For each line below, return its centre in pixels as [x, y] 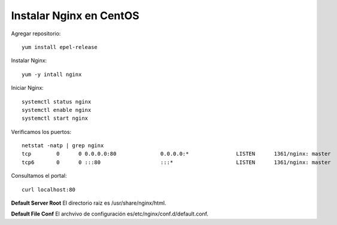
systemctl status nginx [57, 101]
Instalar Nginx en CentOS [75, 16]
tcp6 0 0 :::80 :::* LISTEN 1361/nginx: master [177, 162]
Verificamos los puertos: [41, 132]
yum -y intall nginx [52, 74]
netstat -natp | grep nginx [63, 146]
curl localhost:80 [49, 189]
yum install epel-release [60, 47]
